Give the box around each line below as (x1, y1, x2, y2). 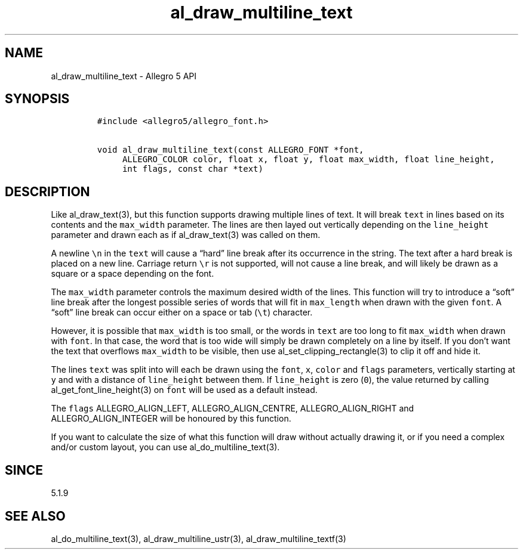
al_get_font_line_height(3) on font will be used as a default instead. (51, 385, 318, 395)
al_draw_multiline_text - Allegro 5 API (51, 70, 197, 81)
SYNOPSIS (5, 91, 70, 107)
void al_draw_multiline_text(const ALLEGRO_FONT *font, (97, 145, 364, 155)
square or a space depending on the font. (51, 268, 214, 279)
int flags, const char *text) (122, 164, 263, 174)
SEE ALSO (5, 508, 66, 524)
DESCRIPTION (5, 184, 90, 199)
